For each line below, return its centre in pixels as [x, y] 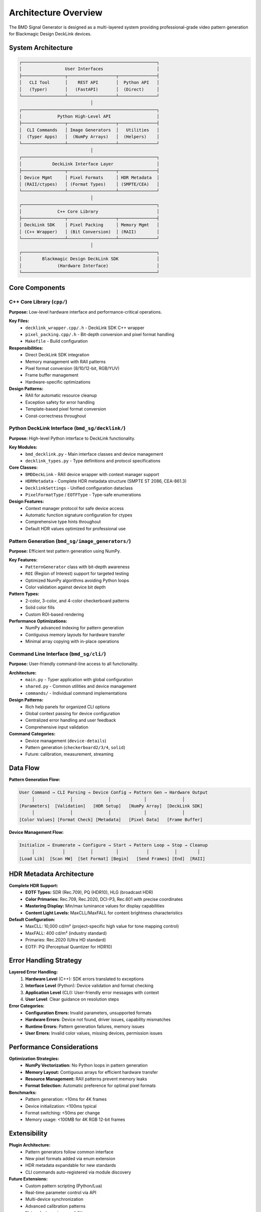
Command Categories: [32, 734]
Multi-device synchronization [54, 1199]
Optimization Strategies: [34, 1058]
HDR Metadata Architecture [51, 874]
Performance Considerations [54, 1047]
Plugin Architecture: [30, 1145]
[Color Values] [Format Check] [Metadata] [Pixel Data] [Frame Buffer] [111, 820]
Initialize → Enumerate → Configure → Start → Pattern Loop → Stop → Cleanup [113, 845]
